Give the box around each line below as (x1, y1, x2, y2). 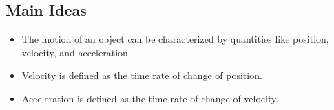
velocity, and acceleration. (21, 45, 131, 59)
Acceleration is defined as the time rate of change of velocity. (21, 91, 279, 105)
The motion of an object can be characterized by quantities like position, (21, 32, 329, 46)
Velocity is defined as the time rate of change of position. (21, 68, 262, 82)
